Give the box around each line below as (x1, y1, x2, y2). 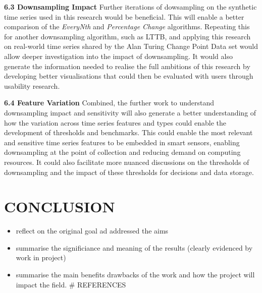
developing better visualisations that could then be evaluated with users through (4, 71, 253, 81)
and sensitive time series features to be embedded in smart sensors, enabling (4, 137, 240, 147)
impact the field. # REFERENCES (16, 279, 126, 289)
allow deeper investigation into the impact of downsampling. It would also (4, 50, 233, 61)
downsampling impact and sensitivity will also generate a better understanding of (4, 107, 256, 118)
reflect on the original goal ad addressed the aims (16, 225, 169, 236)
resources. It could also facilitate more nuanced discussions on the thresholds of (4, 156, 249, 167)
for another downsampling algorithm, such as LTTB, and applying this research (4, 31, 251, 41)
